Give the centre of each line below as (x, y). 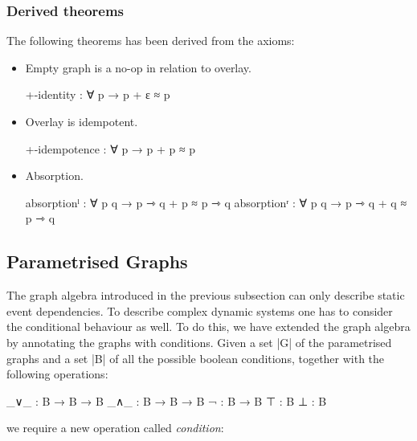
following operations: (57, 374)
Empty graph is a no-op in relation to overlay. (138, 67)
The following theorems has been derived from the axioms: (151, 41)
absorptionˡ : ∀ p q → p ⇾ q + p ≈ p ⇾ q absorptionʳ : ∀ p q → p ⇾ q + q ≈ (216, 202)
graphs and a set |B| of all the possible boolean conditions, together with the (196, 358)
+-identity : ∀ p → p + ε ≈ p (98, 94)
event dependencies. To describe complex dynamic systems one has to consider (200, 310)
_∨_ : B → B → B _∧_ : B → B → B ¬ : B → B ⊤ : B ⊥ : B (167, 400)
